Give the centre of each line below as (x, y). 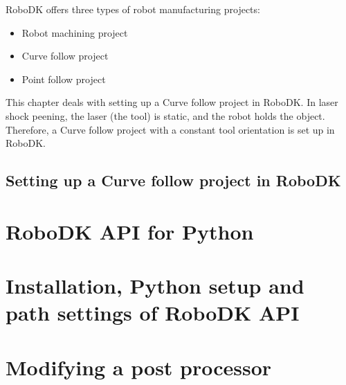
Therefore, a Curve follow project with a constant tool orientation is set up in (170, 129)
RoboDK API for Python (130, 231)
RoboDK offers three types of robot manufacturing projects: (133, 9)
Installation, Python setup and (155, 286)
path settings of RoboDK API (153, 313)
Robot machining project (75, 32)
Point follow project (64, 79)
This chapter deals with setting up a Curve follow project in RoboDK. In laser (172, 102)
